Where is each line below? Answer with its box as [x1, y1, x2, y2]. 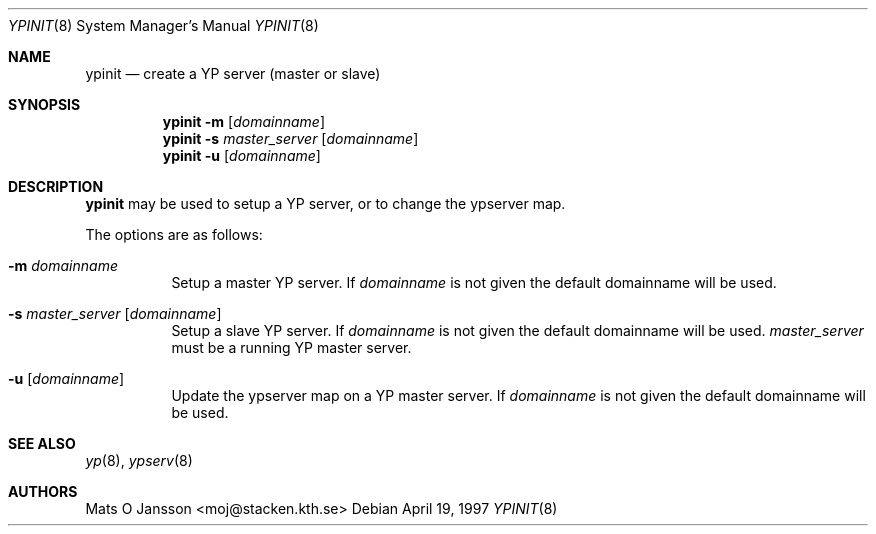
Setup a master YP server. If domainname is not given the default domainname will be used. [171, 274, 777, 291]
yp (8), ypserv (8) [85, 452, 193, 469]
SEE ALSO [8, 435, 76, 452]
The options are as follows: [85, 226, 263, 243]
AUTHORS [8, 483, 78, 500]
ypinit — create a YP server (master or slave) [85, 65, 381, 82]
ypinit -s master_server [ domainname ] [162, 130, 419, 147]
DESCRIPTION [8, 178, 104, 195]
